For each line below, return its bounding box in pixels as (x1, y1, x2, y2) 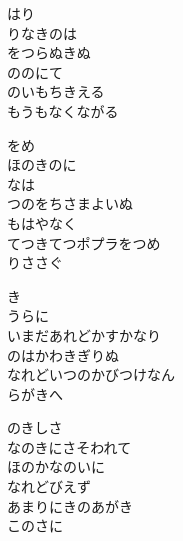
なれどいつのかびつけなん (7, 364, 175, 385)
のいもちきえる (7, 81, 105, 102)
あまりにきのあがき (7, 495, 133, 516)
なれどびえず (7, 476, 91, 497)
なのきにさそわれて (7, 436, 132, 457)
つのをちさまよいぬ (7, 193, 133, 214)
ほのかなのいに (7, 456, 105, 477)
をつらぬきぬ (7, 42, 91, 63)
